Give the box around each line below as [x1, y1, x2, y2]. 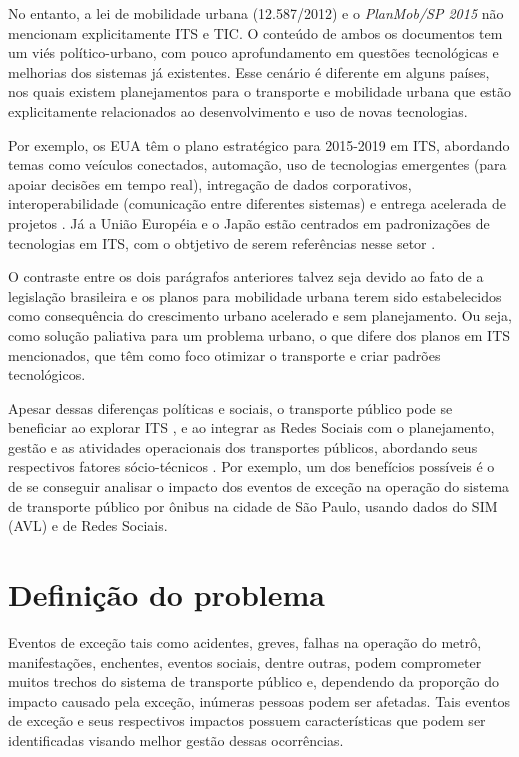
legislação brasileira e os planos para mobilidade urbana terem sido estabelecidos [8, 285, 502, 306]
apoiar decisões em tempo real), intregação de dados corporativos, [8, 173, 412, 194]
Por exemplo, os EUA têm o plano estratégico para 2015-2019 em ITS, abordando [8, 134, 510, 155]
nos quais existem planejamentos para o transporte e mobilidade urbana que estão [8, 81, 512, 102]
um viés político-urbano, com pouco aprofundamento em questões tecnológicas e [8, 42, 499, 63]
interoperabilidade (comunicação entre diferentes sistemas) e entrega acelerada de [8, 193, 506, 214]
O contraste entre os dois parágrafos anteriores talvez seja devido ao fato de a [8, 266, 484, 287]
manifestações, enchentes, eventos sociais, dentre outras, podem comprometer [8, 651, 482, 672]
